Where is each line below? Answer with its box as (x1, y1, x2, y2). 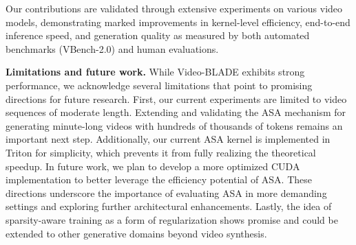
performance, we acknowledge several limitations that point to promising (6, 78, 313, 92)
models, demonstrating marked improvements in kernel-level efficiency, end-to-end (6, 14, 350, 29)
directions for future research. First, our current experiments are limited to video (6, 91, 347, 106)
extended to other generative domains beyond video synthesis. (6, 226, 267, 240)
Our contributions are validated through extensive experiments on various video (6, 1, 343, 15)
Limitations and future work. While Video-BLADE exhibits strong (6, 65, 305, 79)
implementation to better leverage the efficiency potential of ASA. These (6, 172, 313, 187)
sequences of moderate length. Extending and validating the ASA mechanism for (6, 105, 346, 119)
